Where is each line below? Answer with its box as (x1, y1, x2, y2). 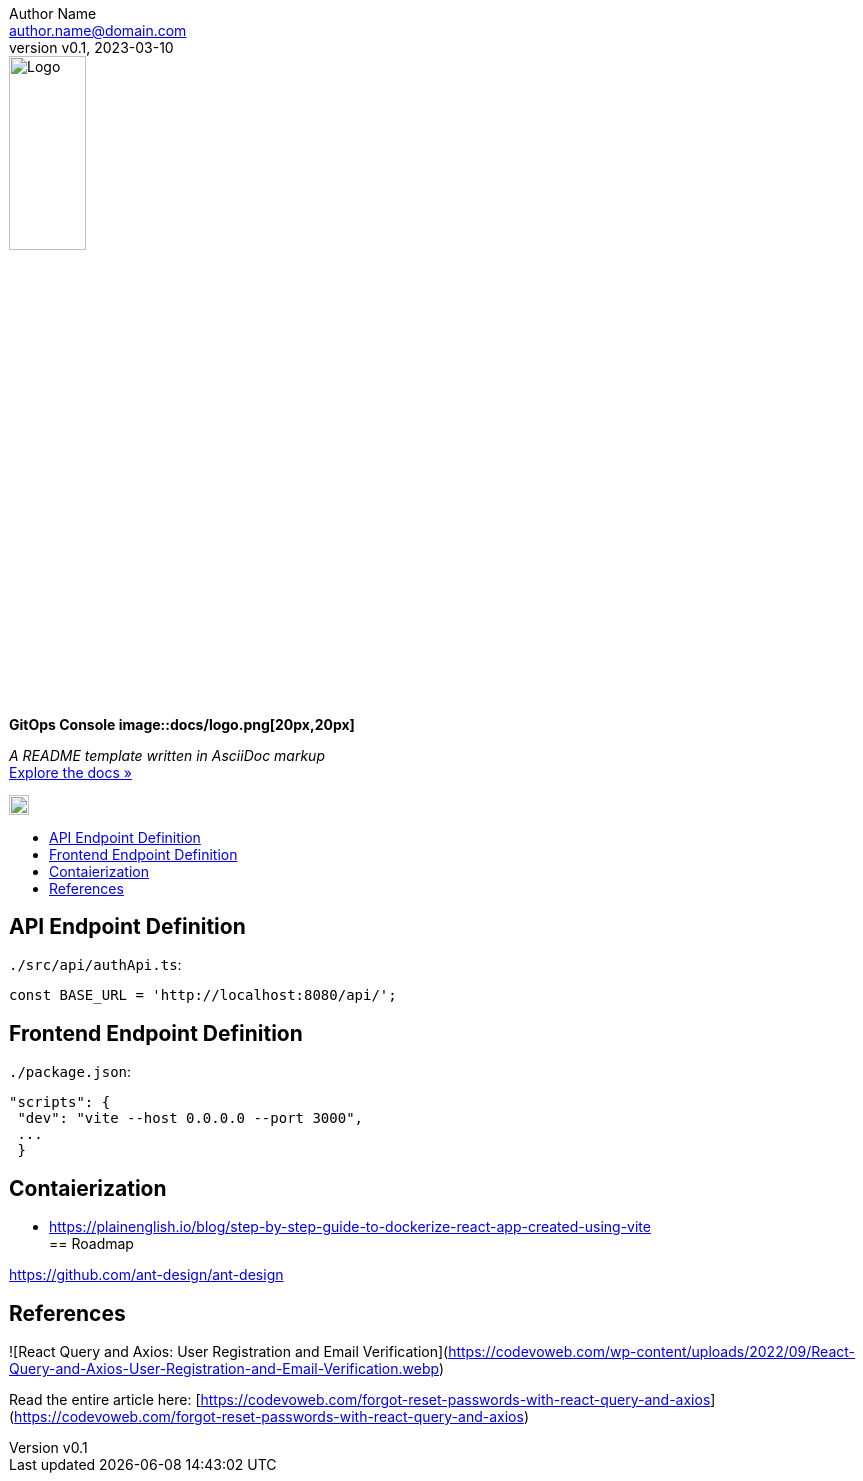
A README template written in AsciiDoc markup (9, 746, 325, 764)
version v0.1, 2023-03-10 (9, 39, 174, 56)
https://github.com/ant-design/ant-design (9, 1266, 284, 1284)
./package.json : (9, 1063, 132, 1081)
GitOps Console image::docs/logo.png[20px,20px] (9, 715, 355, 733)
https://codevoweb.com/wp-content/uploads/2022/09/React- (448, 1342, 855, 1360)
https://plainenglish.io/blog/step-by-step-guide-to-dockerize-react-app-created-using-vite (49, 1218, 651, 1236)
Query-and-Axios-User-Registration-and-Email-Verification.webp (9, 1359, 439, 1377)
